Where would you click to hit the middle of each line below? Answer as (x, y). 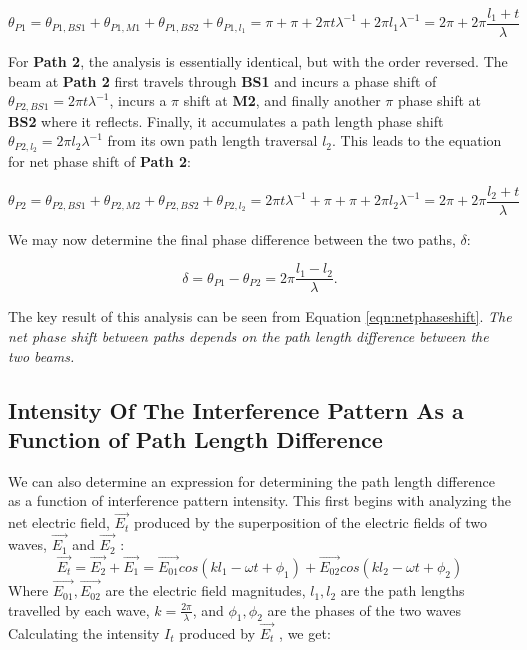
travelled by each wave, (79, 609)
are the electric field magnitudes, (205, 590)
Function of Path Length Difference (195, 439)
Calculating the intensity (84, 632)
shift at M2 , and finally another (282, 100)
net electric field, (59, 522)
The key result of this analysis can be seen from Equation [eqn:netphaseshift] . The (260, 316)
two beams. (41, 355)
